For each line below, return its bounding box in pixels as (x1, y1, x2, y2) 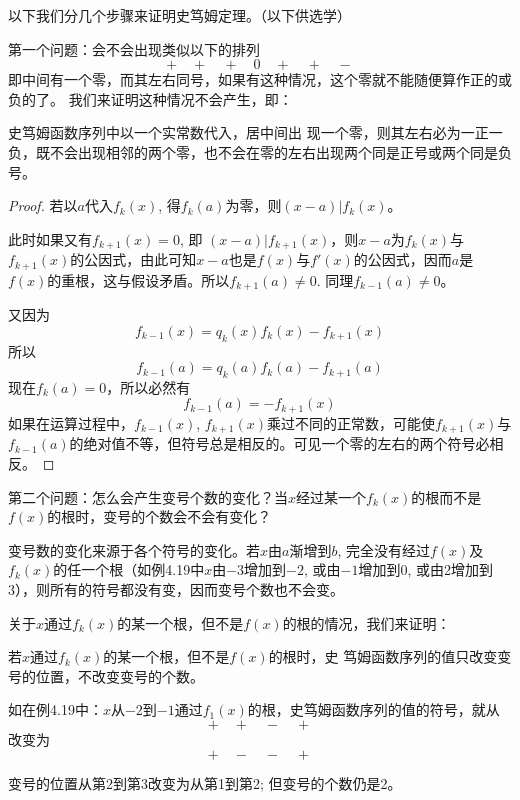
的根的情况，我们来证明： (282, 612, 451, 633)
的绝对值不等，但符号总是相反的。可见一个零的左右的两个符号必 (69, 433, 490, 454)
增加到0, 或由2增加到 (358, 559, 494, 580)
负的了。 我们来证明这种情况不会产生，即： (8, 88, 293, 109)
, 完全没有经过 (337, 539, 430, 560)
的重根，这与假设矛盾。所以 (47, 269, 230, 290)
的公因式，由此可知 (70, 249, 197, 270)
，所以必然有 (106, 376, 191, 397)
